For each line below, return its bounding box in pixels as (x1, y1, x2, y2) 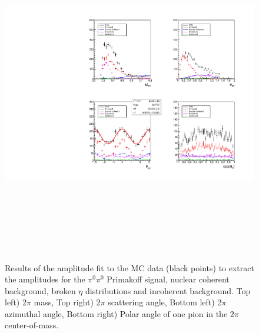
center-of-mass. (5, 319, 59, 331)
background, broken (5, 284, 76, 297)
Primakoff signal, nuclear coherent (107, 273, 230, 285)
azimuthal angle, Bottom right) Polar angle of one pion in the (5, 307, 228, 319)
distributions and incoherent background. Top (85, 284, 251, 297)
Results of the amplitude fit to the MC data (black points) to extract (5, 261, 254, 274)
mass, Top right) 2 (34, 296, 101, 308)
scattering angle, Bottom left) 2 (108, 296, 222, 308)
